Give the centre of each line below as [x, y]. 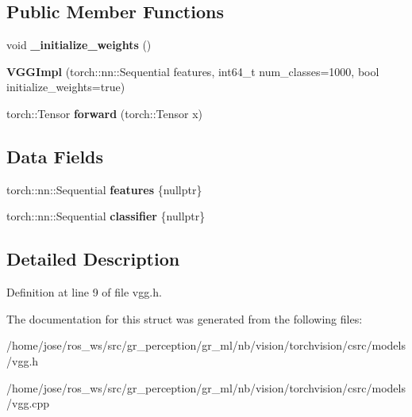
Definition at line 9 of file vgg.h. [84, 292]
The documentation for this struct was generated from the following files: [185, 318]
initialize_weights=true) [66, 87]
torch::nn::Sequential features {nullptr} [104, 189]
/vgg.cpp [28, 403]
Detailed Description [93, 259]
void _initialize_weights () [79, 45]
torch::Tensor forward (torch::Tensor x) [105, 113]
